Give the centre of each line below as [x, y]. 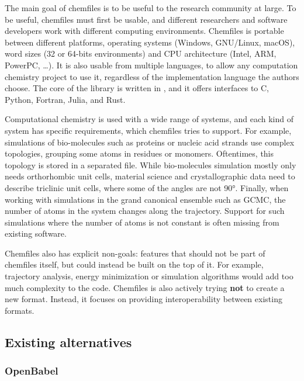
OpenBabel [32, 371]
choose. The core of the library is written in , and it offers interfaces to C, [137, 88]
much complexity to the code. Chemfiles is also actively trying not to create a [145, 287]
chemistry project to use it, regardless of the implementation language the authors [152, 76]
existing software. [36, 233]
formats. [20, 310]
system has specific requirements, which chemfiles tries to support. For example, [148, 130]
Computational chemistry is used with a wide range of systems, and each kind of [149, 119]
